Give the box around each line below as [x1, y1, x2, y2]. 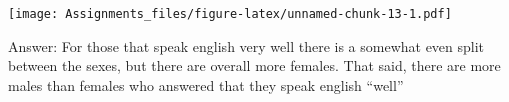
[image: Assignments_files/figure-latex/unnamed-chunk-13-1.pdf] [8, 7, 452, 21]
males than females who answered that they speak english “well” [8, 74, 404, 95]
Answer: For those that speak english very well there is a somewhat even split [8, 35, 485, 56]
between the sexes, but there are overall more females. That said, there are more [8, 55, 501, 76]
